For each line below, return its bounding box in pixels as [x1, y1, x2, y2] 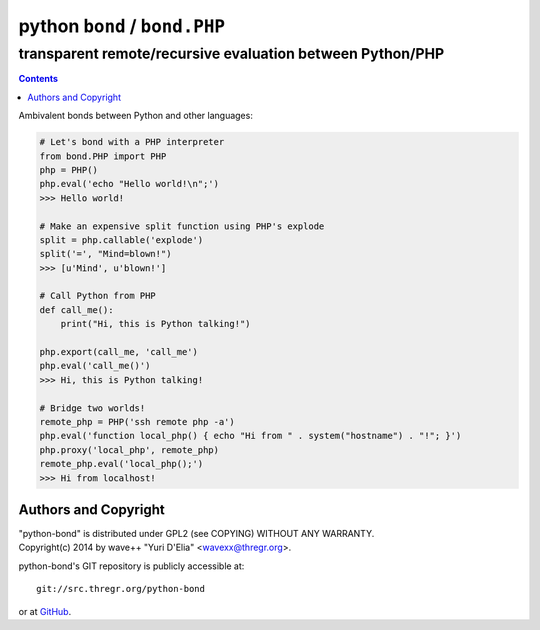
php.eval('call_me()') [39, 360, 151, 372]
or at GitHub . [18, 605, 72, 617]
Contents [18, 73, 59, 85]
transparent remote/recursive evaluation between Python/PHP [18, 45, 445, 63]
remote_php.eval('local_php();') [39, 458, 204, 470]
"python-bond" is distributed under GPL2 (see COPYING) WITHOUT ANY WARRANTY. [18, 528, 375, 540]
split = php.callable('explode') [39, 234, 204, 245]
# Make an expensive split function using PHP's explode [39, 220, 325, 232]
